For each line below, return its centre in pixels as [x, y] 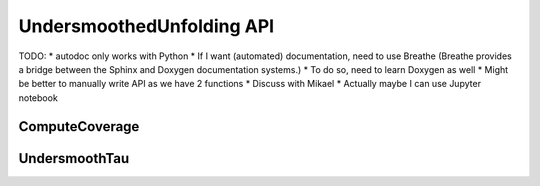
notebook [38, 97]
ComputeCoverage [79, 126]
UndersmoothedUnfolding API [146, 26]
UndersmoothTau [74, 158]
